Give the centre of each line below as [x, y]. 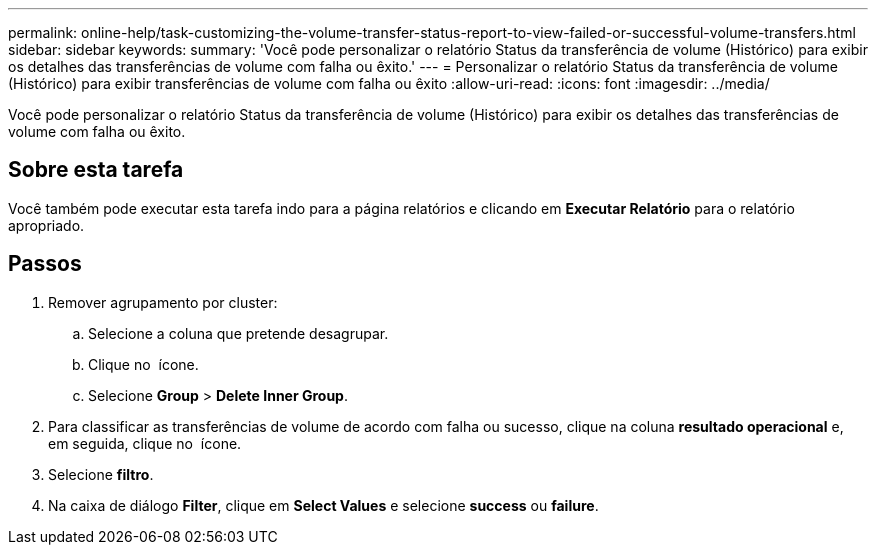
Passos [45, 264]
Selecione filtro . [101, 474]
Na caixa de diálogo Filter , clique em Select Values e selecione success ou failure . [323, 505]
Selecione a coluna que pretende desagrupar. [238, 333]
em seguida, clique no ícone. [145, 443]
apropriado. [46, 225]
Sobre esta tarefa [96, 170]
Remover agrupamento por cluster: [163, 302]
